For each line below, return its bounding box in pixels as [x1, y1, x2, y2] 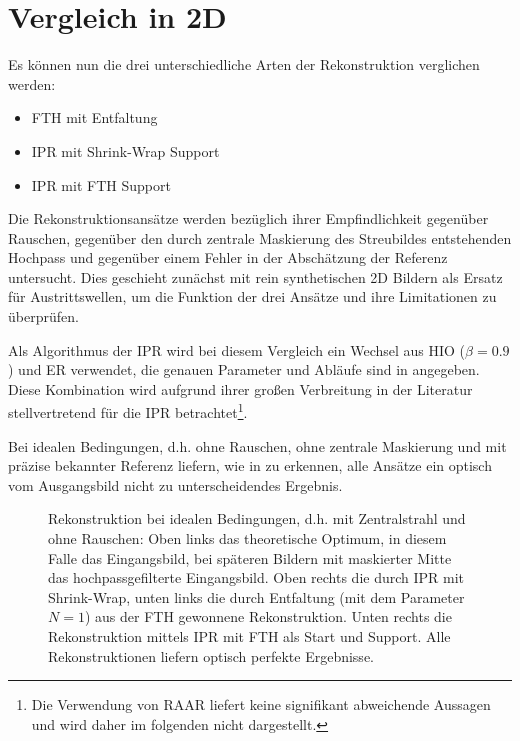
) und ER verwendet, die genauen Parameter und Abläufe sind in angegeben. [8, 359, 480, 380]
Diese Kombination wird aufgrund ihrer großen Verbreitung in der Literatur [8, 378, 473, 399]
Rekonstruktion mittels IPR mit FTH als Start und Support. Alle [48, 626, 451, 647]
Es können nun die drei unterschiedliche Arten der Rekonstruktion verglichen [8, 54, 480, 75]
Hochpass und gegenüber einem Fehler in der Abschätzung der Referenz [8, 247, 448, 268]
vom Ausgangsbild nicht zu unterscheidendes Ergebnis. [8, 474, 343, 495]
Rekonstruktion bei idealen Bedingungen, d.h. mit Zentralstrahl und [48, 508, 466, 529]
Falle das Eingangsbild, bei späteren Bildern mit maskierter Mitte [48, 547, 452, 568]
